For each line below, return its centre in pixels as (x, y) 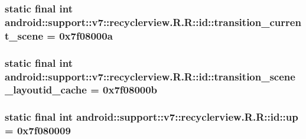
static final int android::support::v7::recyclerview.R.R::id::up (152, 117)
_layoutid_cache (46, 90)
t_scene (24, 35)
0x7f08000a (86, 35)
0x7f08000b (130, 90)
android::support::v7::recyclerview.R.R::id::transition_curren (153, 22)
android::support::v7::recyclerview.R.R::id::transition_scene (150, 76)
